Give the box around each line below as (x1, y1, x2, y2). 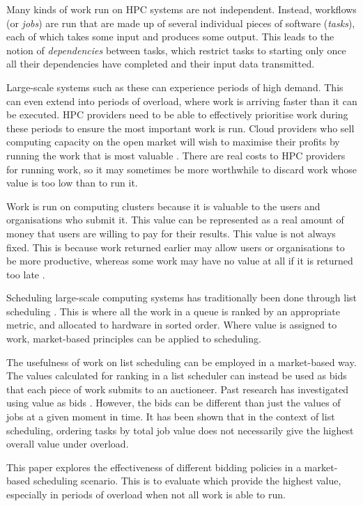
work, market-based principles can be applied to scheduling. (6, 331, 261, 346)
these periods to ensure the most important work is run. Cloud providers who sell (6, 120, 355, 135)
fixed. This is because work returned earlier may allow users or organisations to (6, 239, 345, 254)
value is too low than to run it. (6, 175, 138, 190)
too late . (6, 267, 45, 281)
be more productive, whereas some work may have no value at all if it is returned (6, 253, 353, 268)
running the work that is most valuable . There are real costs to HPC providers (6, 148, 346, 162)
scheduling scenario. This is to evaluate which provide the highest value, (33, 473, 341, 488)
